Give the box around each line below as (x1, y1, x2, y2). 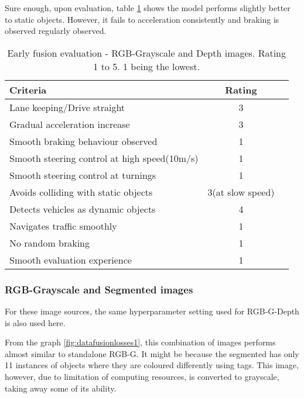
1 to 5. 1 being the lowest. (93, 59, 200, 73)
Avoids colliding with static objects (9, 185, 153, 199)
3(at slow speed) (207, 185, 275, 199)
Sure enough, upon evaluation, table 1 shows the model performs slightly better (5, 2, 291, 13)
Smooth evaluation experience (9, 252, 132, 267)
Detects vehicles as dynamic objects (9, 202, 156, 216)
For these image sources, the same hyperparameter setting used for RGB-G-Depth (5, 305, 299, 317)
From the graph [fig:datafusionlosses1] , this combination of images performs (5, 336, 276, 348)
